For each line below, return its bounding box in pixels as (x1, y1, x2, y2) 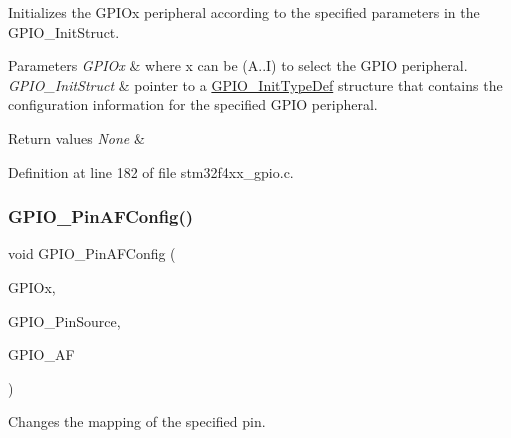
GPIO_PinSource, (8, 310, 121, 331)
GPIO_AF (8, 344, 75, 365)
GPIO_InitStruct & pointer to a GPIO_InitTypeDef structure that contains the (8, 74, 503, 95)
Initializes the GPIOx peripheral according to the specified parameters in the (8, 2, 480, 22)
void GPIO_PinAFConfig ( (8, 243, 176, 264)
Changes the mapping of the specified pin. (8, 411, 266, 432)
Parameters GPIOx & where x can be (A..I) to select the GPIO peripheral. (8, 55, 468, 76)
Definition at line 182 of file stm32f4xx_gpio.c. (8, 161, 294, 182)
